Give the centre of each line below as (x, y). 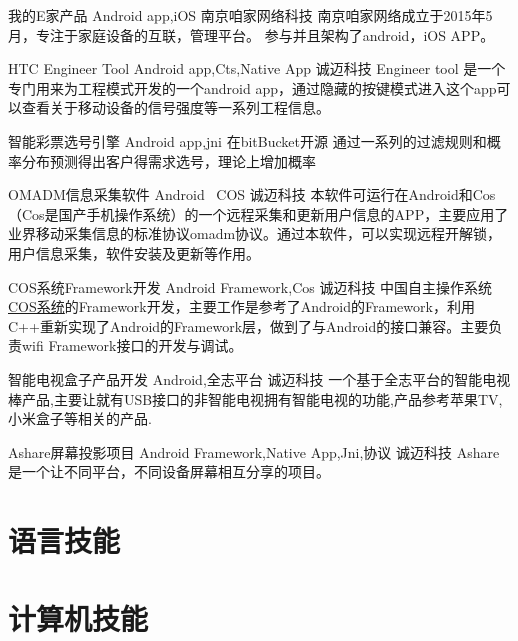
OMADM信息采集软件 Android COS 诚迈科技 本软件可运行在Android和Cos (252, 194)
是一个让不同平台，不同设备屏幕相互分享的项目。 (169, 471)
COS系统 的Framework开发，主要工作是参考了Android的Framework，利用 (241, 306)
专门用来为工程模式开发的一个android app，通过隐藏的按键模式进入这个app (252, 87)
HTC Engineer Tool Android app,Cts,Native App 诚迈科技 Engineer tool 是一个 (257, 68)
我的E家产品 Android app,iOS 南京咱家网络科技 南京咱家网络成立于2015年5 (250, 15)
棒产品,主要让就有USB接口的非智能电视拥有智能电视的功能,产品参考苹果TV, (255, 398)
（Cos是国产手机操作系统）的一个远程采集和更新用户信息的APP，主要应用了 (258, 213)
